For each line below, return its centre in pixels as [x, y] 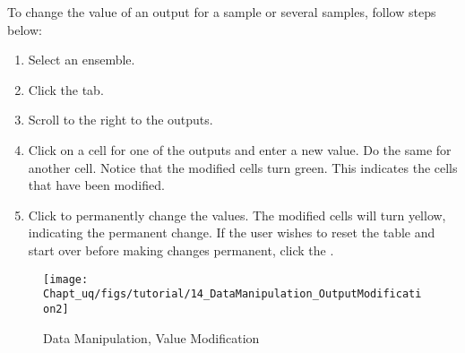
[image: [66, 279]
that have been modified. [96, 185]
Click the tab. [66, 89]
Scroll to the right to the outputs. [121, 120]
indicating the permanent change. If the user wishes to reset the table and [232, 232]
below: [25, 29]
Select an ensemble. [82, 60]
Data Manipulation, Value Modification [151, 337]
